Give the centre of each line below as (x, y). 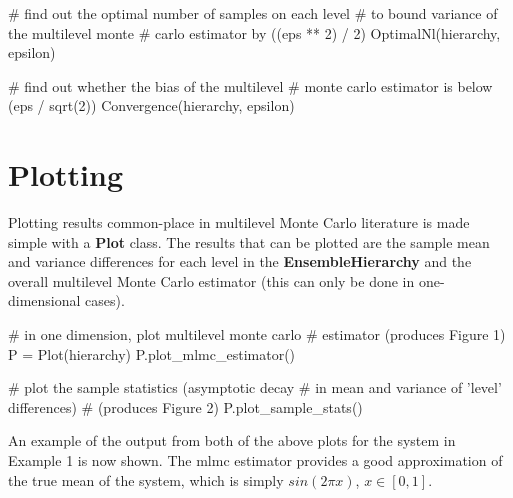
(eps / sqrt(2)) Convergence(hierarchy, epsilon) (151, 105)
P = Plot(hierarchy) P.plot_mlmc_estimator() (152, 353)
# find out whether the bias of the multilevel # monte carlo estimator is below (250, 85)
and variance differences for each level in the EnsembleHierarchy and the (240, 261)
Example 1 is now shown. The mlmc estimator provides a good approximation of (255, 460)
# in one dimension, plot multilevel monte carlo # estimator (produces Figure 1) (257, 334)
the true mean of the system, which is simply (146, 479)
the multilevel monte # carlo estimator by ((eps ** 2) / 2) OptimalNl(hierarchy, (254, 32)
